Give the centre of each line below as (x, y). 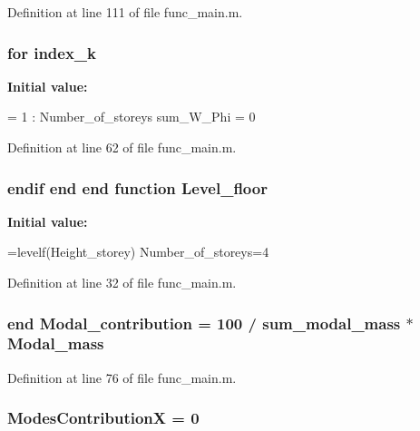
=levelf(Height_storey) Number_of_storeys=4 (138, 252)
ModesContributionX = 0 (103, 418)
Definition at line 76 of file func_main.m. (122, 377)
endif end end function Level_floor (137, 187)
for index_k (52, 52)
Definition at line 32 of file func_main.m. (122, 282)
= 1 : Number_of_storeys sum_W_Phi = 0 (132, 117)
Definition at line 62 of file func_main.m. (122, 147)
